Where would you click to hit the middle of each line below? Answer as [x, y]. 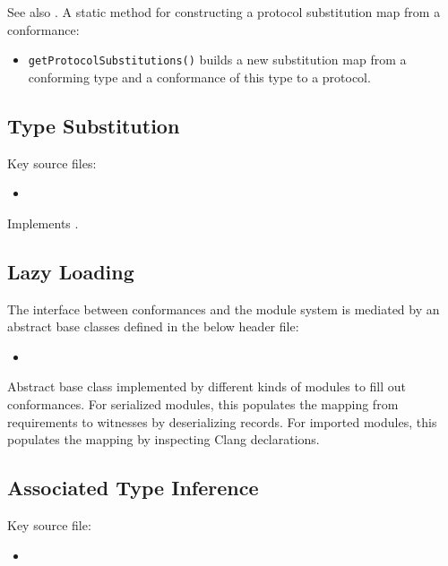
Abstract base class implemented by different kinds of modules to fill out [207, 386]
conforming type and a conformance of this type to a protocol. [199, 77]
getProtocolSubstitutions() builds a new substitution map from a [217, 60]
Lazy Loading [71, 271]
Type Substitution [94, 125]
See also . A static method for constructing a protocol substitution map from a [224, 12]
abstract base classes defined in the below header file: [153, 326]
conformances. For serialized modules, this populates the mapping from [203, 404]
